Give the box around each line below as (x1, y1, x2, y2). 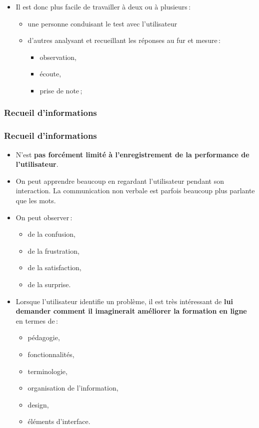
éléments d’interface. (27, 416, 90, 427)
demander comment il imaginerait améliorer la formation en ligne (15, 306, 247, 316)
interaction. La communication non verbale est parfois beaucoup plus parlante (15, 185, 255, 196)
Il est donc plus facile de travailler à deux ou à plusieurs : (15, 1, 191, 11)
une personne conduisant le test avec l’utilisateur (27, 18, 177, 28)
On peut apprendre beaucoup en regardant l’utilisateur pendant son (15, 175, 224, 186)
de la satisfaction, (27, 262, 81, 273)
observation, (39, 51, 77, 62)
